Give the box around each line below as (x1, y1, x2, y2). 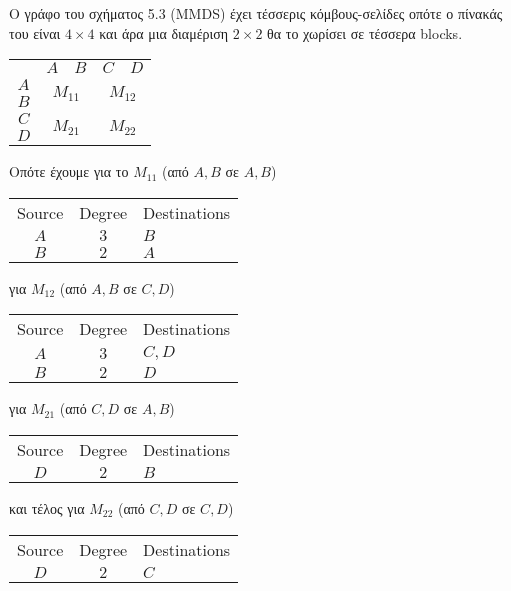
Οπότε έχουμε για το (9, 161, 129, 182)
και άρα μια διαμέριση (99, 22, 229, 43)
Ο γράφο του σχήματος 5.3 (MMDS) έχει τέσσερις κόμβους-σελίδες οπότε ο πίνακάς (9, 3, 503, 23)
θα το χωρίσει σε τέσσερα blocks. (267, 22, 463, 43)
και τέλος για (9, 497, 85, 518)
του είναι (9, 22, 61, 43)
